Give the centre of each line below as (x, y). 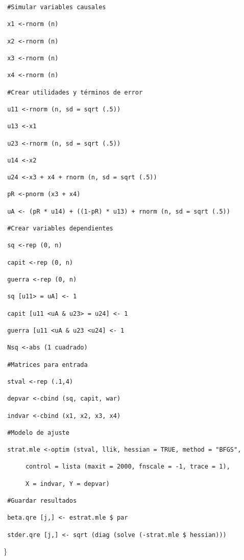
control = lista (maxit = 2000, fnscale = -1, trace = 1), (128, 467)
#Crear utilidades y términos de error (75, 92)
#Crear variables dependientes (60, 229)
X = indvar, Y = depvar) (67, 484)
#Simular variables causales (57, 7)
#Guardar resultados (42, 501)
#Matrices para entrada (47, 365)
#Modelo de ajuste (38, 433)
